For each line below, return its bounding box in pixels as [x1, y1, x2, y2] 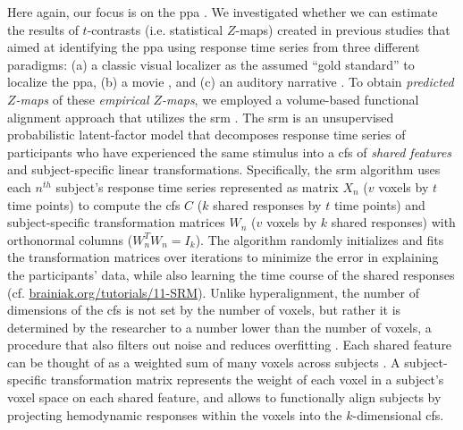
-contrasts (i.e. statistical [87, 20, 223, 38]
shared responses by [213, 195, 322, 214]
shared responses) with [331, 213, 456, 232]
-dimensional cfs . [352, 405, 444, 424]
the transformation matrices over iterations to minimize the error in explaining [7, 248, 439, 266]
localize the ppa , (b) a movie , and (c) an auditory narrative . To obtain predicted [7, 72, 454, 91]
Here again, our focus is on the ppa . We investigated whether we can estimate [7, 3, 438, 21]
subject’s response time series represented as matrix [55, 177, 339, 196]
